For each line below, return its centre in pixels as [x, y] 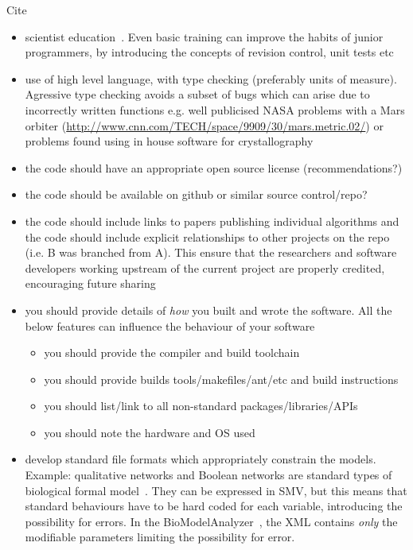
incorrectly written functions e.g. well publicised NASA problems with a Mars [215, 109]
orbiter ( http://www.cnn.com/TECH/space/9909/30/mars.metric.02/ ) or [204, 125]
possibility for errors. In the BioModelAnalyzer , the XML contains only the [211, 521]
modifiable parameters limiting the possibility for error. [160, 537]
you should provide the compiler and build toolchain [172, 352]
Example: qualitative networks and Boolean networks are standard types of [208, 475]
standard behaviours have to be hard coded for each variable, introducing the [214, 506]
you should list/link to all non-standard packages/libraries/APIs [201, 406]
